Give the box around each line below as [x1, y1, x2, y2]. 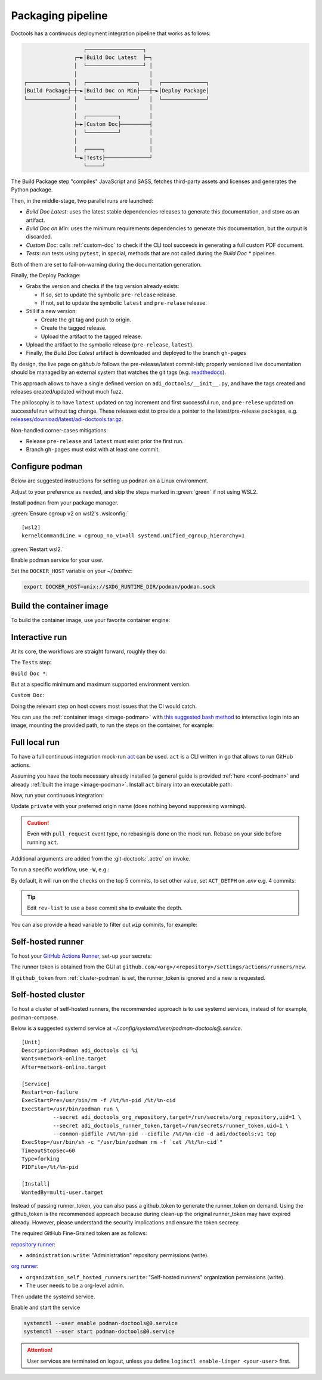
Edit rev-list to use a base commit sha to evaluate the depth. [27, 904, 183, 912]
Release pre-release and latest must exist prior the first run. [26, 437, 184, 444]
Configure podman [11, 462, 83, 472]
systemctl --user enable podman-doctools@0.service [23, 1320, 178, 1326]
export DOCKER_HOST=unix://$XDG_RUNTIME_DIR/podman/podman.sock [23, 583, 216, 590]
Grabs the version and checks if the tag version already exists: [26, 283, 179, 290]
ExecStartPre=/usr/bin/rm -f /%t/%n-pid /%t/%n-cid [21, 1097, 176, 1104]
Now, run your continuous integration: [11, 791, 104, 799]
